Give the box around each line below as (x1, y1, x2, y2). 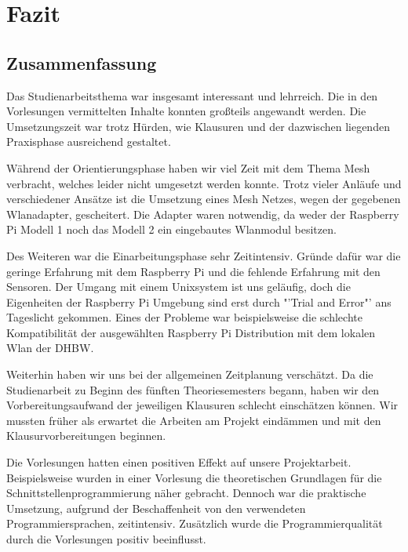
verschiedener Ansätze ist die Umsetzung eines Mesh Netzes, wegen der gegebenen (6, 191, 401, 207)
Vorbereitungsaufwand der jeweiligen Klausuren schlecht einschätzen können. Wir (6, 397, 399, 413)
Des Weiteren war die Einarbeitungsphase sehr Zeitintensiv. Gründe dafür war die (6, 247, 401, 263)
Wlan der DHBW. (6, 340, 94, 356)
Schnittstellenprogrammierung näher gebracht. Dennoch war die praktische (6, 485, 366, 501)
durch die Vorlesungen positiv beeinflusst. (6, 531, 206, 547)
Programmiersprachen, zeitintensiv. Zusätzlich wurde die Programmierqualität (6, 515, 383, 532)
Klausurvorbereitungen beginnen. (6, 427, 166, 444)
